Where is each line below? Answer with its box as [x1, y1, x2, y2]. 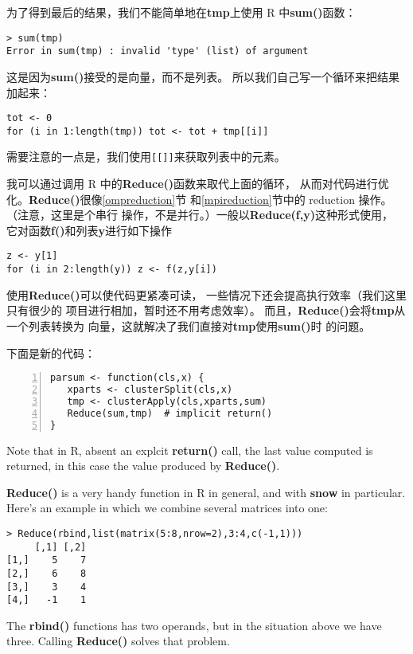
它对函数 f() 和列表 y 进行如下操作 [6, 221, 172, 238]
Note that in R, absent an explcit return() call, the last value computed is [6, 441, 373, 458]
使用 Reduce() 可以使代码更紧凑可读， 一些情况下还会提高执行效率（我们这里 [6, 286, 407, 303]
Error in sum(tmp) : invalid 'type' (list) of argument [6, 45, 309, 57]
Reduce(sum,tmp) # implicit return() [67, 407, 273, 419]
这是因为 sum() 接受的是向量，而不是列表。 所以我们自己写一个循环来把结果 [6, 68, 399, 84]
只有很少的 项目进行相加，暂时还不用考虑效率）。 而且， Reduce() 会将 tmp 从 [6, 302, 406, 319]
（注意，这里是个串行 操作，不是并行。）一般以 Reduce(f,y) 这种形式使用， [6, 206, 393, 223]
